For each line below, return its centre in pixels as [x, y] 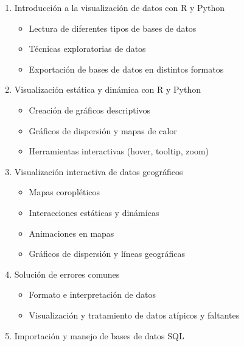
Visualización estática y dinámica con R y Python [108, 89]
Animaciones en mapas [71, 233]
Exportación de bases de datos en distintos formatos [126, 69]
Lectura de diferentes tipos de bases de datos [113, 28]
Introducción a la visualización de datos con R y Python [119, 7]
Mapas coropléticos [64, 192]
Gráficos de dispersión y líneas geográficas [107, 254]
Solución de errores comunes [67, 274]
